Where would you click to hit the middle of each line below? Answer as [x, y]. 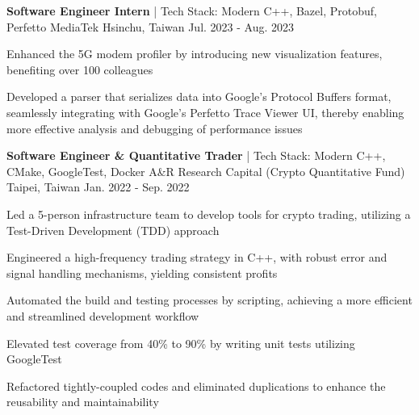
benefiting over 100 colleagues [80, 69]
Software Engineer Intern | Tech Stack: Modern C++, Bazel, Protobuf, [192, 10]
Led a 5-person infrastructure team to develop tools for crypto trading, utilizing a [209, 214]
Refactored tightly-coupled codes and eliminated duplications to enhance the [196, 386]
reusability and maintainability [83, 402]
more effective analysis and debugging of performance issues [155, 128]
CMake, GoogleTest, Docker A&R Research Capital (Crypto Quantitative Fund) [206, 171]
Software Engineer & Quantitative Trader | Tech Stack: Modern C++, [196, 155]
